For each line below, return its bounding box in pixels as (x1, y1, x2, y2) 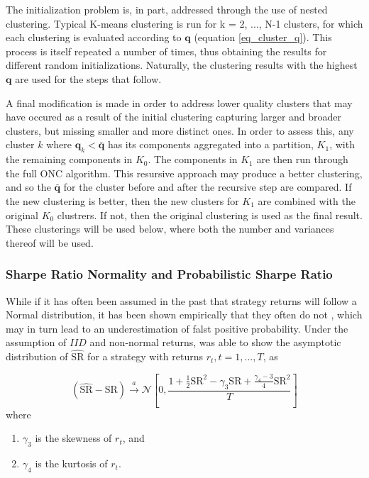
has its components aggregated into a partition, (107, 137, 314, 152)
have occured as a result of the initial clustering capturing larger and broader (6, 109, 342, 124)
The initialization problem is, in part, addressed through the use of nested (6, 2, 328, 16)
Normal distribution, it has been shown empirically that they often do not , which (6, 307, 363, 322)
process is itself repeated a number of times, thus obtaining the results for (6, 43, 327, 58)
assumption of (6, 335, 67, 350)
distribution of (6, 349, 68, 364)
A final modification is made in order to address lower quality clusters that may (6, 95, 353, 110)
